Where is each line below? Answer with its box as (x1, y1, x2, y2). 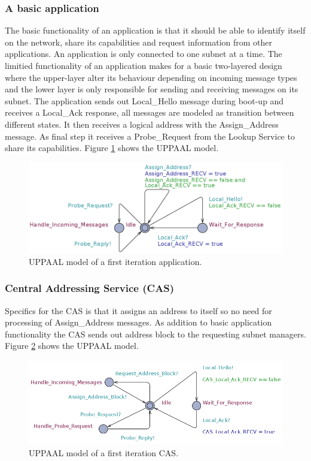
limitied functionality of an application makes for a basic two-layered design (5, 59, 282, 71)
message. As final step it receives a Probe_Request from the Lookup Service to (5, 129, 295, 142)
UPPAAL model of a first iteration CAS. (29, 446, 179, 459)
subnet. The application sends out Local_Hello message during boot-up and (5, 94, 284, 107)
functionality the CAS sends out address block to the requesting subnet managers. (5, 327, 306, 340)
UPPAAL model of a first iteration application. (29, 255, 202, 267)
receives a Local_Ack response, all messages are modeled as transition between (5, 106, 294, 119)
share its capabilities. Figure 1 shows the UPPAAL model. (5, 141, 219, 154)
